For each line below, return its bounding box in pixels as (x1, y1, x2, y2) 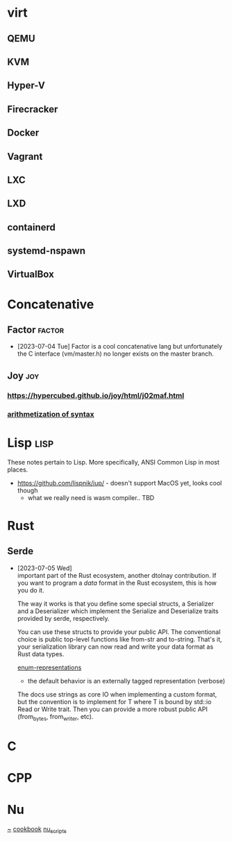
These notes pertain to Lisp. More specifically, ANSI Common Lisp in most (7, 458, 220, 466)
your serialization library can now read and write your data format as (17, 642, 214, 651)
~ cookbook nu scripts (7, 824, 67, 835)
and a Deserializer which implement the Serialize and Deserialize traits (17, 606, 219, 615)
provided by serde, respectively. (17, 614, 110, 622)
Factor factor (7, 324, 65, 336)
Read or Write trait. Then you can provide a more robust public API (17, 705, 208, 713)
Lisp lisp (7, 435, 54, 451)
